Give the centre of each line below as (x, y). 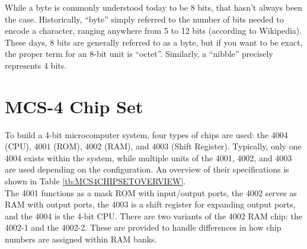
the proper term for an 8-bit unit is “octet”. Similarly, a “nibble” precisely (139, 54)
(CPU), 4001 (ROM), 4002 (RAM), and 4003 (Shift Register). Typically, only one (153, 146)
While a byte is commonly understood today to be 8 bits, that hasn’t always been (154, 7)
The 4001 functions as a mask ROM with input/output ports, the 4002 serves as (151, 192)
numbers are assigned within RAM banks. (81, 239)
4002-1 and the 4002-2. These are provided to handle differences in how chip (143, 227)
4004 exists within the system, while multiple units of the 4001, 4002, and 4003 (148, 157)
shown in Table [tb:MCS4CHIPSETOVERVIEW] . (95, 181)
